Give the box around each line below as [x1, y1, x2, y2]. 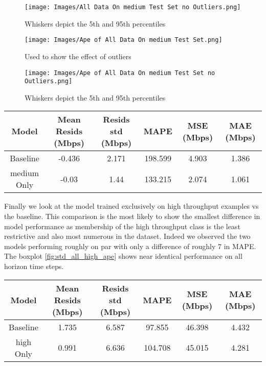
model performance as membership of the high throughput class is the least [4, 221, 240, 231]
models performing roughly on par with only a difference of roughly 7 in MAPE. [4, 240, 256, 251]
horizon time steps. [4, 260, 64, 271]
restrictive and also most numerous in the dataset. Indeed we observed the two [4, 231, 251, 241]
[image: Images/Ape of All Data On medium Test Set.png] [25, 36, 223, 44]
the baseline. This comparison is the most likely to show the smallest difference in [4, 211, 260, 221]
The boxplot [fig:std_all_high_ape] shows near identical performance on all [4, 251, 242, 261]
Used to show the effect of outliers [25, 51, 131, 61]
